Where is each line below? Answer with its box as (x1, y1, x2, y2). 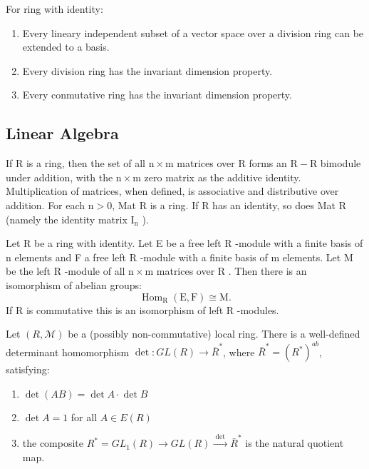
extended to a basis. (22, 39, 110, 54)
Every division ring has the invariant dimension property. (22, 63, 273, 78)
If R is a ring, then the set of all (6, 156, 145, 171)
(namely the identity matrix (6, 211, 128, 226)
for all (71, 409, 98, 424)
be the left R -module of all (6, 263, 125, 278)
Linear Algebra (6, 122, 119, 144)
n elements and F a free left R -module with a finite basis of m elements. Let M (6, 249, 353, 264)
